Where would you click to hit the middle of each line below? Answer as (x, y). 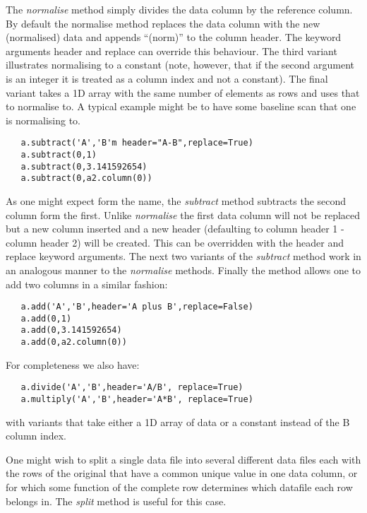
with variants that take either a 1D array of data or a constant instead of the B (178, 421)
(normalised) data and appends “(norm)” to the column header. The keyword (174, 37)
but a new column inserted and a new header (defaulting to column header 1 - (175, 229)
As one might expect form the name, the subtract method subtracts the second (176, 200)
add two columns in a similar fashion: (87, 284)
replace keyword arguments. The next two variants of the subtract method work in (183, 256)
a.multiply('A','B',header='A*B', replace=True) (137, 399)
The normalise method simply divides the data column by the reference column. (179, 9)
